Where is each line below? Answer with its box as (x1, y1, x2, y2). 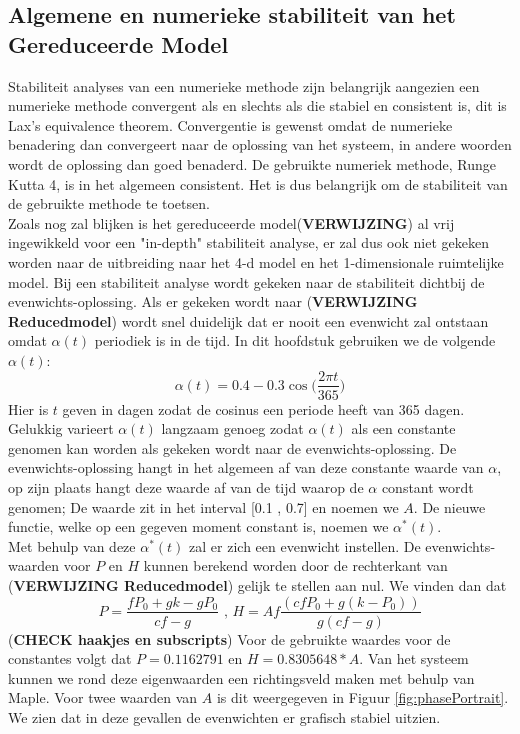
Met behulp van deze (8, 535, 136, 556)
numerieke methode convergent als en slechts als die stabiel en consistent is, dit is (8, 95, 507, 116)
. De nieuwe (413, 496, 486, 517)
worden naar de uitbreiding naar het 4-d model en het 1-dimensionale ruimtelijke (8, 251, 504, 272)
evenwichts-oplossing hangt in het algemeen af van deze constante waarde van (8, 457, 484, 478)
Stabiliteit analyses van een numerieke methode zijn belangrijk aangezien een (8, 75, 480, 96)
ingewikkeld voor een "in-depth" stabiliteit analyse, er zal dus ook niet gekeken (8, 232, 489, 253)
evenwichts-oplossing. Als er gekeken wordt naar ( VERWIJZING (8, 291, 418, 312)
